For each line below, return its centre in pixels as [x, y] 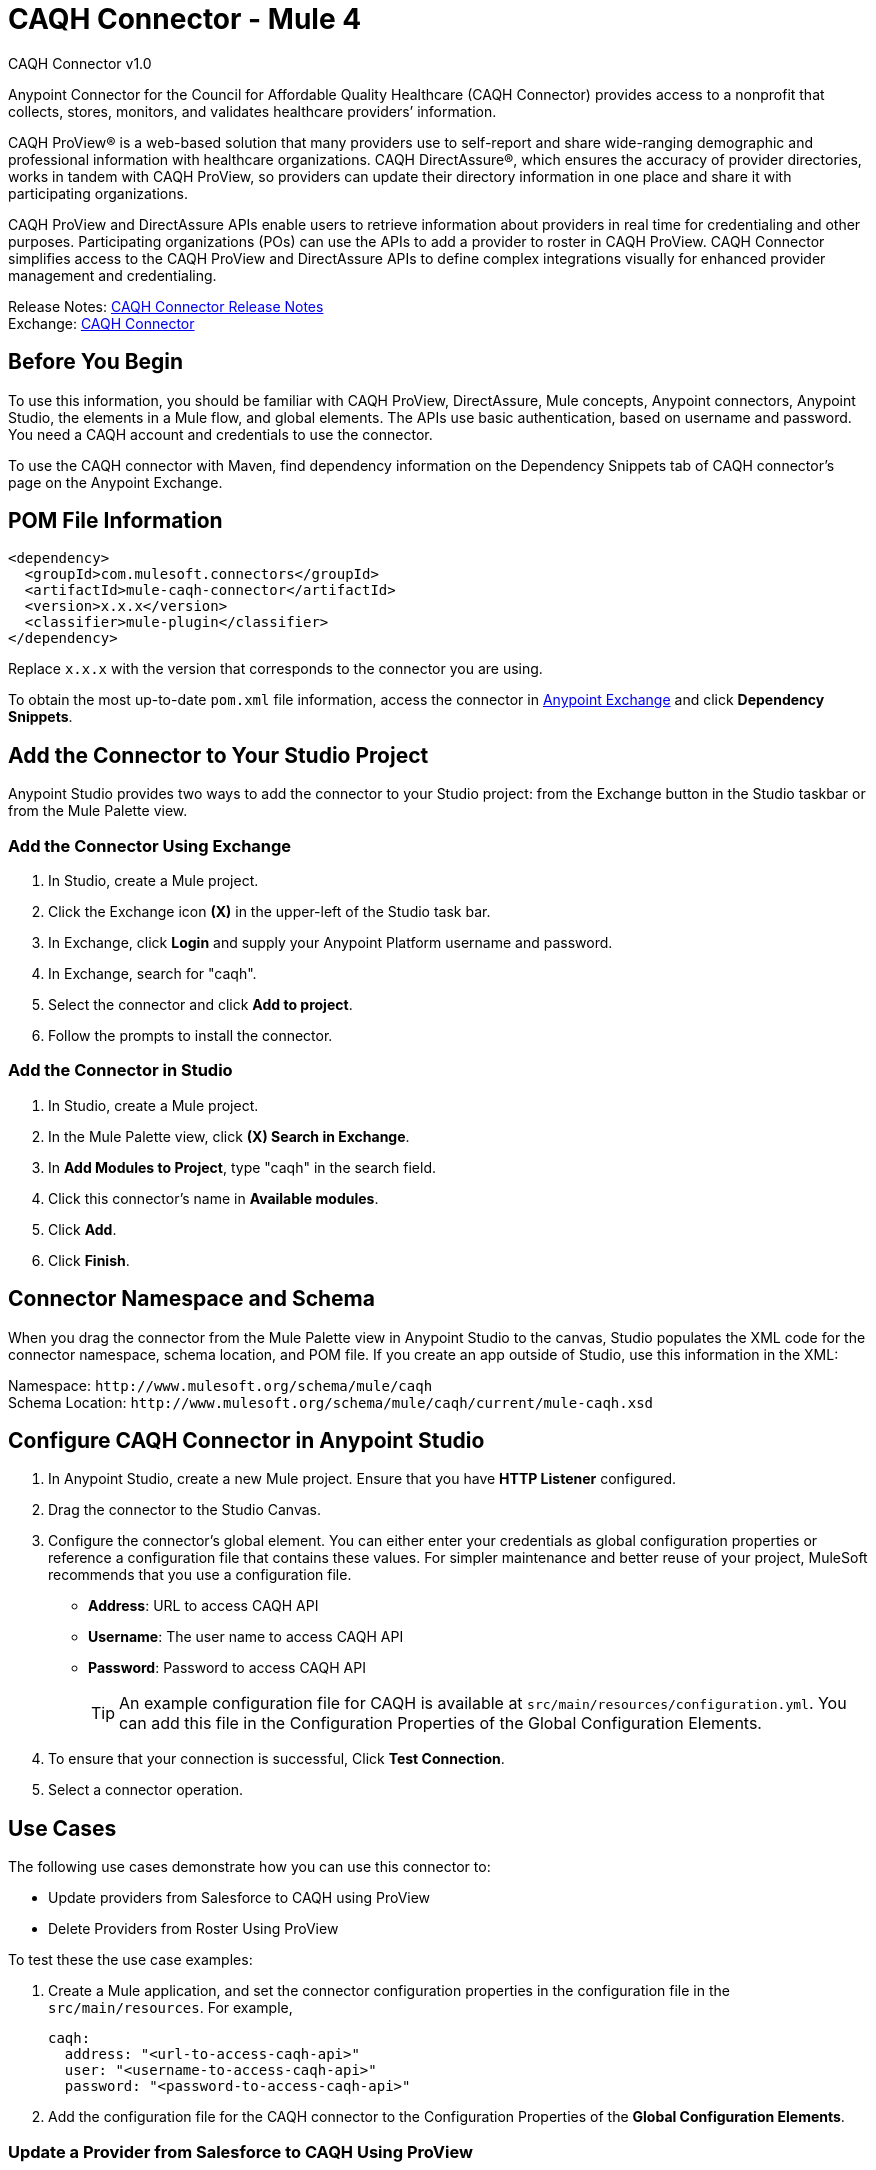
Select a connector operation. [146, 1790]
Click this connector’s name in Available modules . [213, 1198]
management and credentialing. [112, 275]
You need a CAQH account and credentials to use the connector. [220, 434]
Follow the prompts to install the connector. [190, 1036]
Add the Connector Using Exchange [150, 845]
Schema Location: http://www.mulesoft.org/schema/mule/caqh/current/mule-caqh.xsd [330, 1402]
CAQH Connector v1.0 [80, 63]
